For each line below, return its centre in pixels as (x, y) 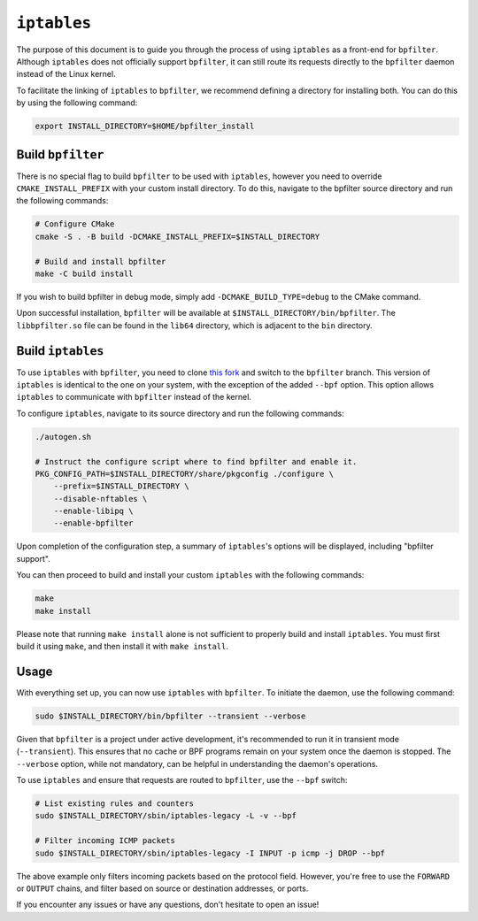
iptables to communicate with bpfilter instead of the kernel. (134, 397)
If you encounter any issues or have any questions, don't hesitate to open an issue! (168, 905)
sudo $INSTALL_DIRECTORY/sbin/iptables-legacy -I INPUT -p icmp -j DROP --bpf (210, 853)
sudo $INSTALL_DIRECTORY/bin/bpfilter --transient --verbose (170, 716)
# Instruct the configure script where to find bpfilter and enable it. (196, 461)
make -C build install (84, 273)
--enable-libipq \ (93, 511)
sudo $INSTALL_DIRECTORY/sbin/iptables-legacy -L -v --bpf (166, 816)
